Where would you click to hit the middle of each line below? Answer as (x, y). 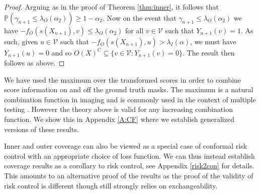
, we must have (213, 41)
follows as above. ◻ (34, 63)
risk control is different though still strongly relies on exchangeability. (111, 185)
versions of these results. (41, 129)
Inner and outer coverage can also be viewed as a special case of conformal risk (126, 146)
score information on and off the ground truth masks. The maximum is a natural (129, 89)
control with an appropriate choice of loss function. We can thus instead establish (129, 155)
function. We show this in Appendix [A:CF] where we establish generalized (119, 119)
